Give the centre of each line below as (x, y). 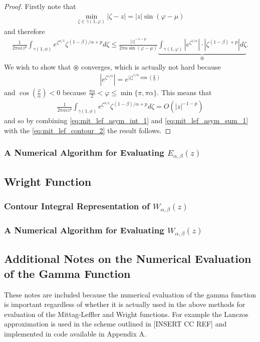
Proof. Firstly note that (40, 6)
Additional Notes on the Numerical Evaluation (128, 259)
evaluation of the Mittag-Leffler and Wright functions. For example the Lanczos (126, 314)
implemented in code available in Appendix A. (75, 334)
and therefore (25, 31)
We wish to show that (38, 66)
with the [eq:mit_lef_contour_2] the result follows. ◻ (88, 130)
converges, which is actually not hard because (151, 66)
